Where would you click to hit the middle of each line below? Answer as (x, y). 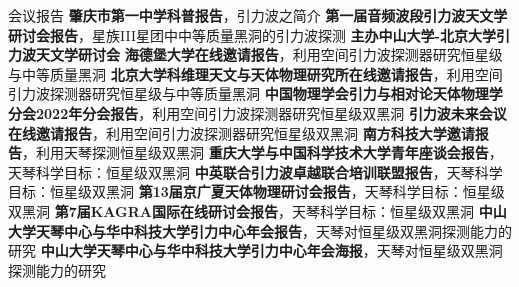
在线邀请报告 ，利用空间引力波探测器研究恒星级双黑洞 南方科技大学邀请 (241, 132)
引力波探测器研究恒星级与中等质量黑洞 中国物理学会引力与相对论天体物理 (248, 93)
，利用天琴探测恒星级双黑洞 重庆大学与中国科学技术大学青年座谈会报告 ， (262, 152)
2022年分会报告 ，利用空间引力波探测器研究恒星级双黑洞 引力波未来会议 (271, 112)
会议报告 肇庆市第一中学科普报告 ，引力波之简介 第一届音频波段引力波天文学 (258, 15)
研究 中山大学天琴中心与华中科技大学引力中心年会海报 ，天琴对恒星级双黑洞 (255, 250)
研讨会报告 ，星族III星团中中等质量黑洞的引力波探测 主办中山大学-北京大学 (252, 34)
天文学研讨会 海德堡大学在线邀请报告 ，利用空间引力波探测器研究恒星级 (269, 54)
